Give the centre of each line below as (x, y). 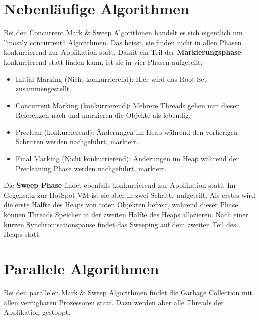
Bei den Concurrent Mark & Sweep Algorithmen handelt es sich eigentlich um (123, 33)
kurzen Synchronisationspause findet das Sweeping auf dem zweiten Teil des (120, 224)
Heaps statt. (23, 234)
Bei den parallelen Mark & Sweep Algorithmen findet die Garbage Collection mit (128, 292)
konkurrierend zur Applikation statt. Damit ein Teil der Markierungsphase (123, 52)
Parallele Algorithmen (82, 268)
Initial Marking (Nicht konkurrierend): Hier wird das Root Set (111, 79)
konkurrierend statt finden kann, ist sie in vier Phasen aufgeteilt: (103, 62)
